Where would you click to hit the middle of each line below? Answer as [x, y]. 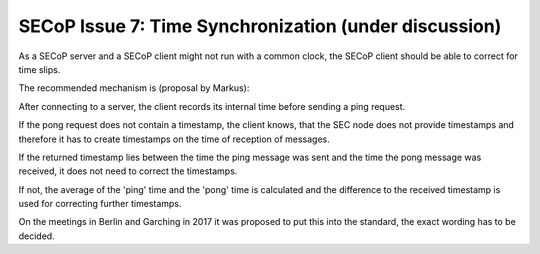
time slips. [39, 69]
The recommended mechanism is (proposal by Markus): [134, 88]
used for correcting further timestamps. [100, 204]
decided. [36, 236]
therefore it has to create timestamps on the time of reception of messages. [174, 139]
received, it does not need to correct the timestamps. [128, 171]
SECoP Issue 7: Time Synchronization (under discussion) [260, 26]
